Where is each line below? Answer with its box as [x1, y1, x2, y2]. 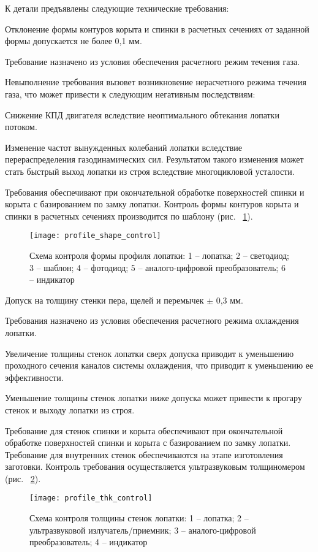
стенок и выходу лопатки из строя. [5, 403, 135, 416]
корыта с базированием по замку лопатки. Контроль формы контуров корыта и [5, 197, 299, 210]
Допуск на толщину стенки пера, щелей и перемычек [5, 293, 204, 306]
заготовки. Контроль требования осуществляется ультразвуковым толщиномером [5, 460, 305, 473]
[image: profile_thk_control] [29, 494, 153, 503]
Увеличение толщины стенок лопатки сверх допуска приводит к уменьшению [5, 347, 294, 359]
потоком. [5, 120, 37, 133]
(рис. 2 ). [5, 472, 41, 485]
